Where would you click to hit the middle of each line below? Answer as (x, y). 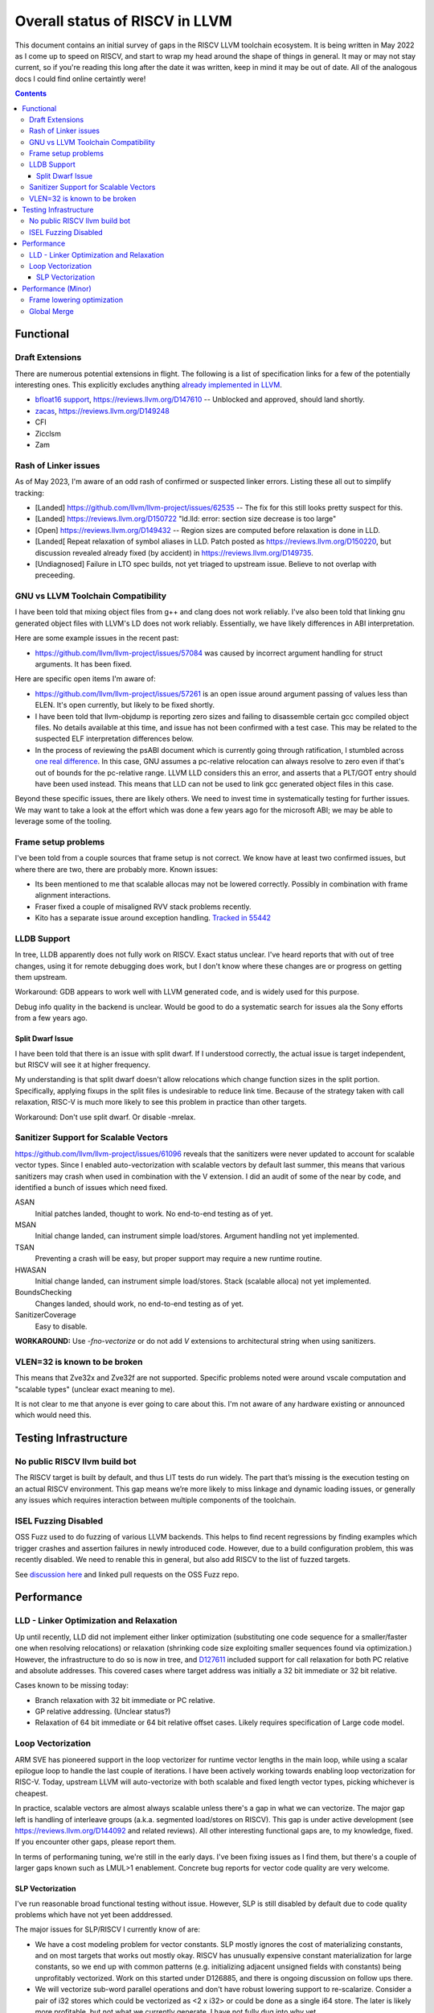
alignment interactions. (73, 895)
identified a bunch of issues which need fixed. (91, 1187)
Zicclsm (48, 433)
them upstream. (41, 978)
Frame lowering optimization (76, 300)
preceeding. (55, 575)
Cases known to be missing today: (72, 1685)
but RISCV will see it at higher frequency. (83, 1065)
